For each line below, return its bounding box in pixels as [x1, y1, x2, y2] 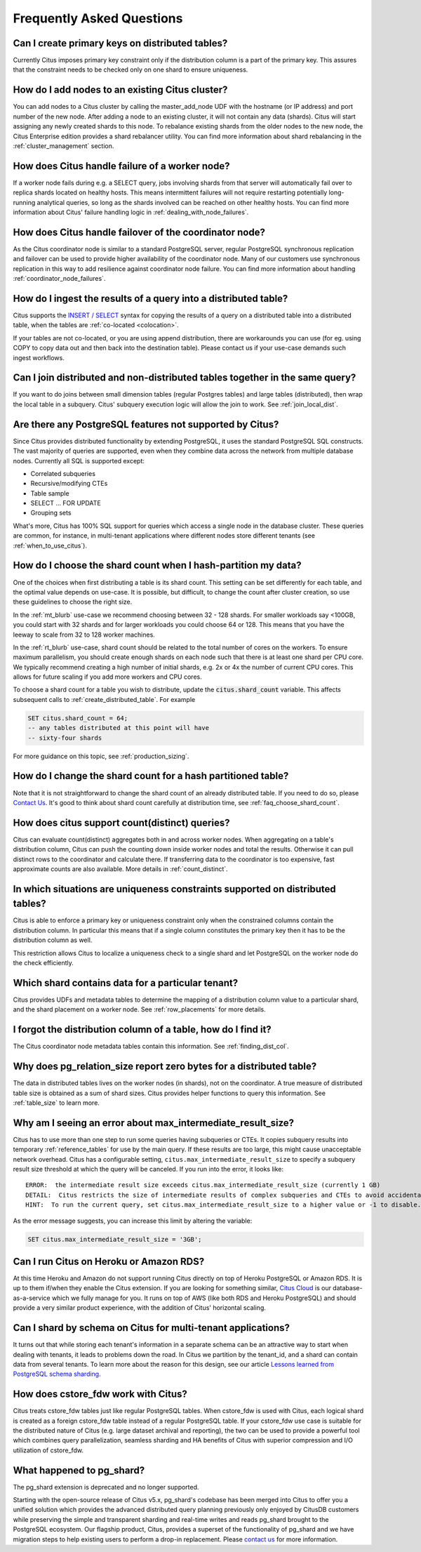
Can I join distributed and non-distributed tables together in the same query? [13, 372, 356, 384]
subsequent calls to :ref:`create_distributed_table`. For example [13, 695, 196, 703]
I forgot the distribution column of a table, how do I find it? [13, 1023, 272, 1035]
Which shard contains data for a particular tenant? [13, 976, 239, 989]
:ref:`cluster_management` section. [13, 141, 114, 150]
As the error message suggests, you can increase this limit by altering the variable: [13, 1216, 253, 1225]
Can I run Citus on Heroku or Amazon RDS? [13, 1255, 205, 1267]
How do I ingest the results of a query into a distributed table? [13, 292, 288, 305]
